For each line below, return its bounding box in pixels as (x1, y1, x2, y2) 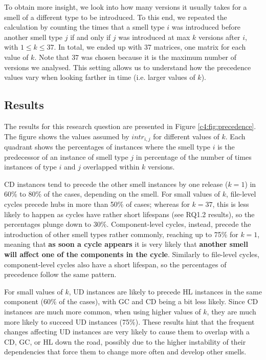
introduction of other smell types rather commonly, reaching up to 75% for (4, 228, 238, 239)
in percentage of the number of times (136, 151, 252, 162)
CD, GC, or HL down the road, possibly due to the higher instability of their (4, 336, 246, 347)
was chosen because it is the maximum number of (81, 51, 237, 62)
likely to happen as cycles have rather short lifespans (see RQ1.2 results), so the (4, 208, 255, 219)
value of (4, 51, 29, 62)
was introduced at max (118, 31, 190, 42)
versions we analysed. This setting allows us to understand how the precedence (4, 61, 251, 72)
